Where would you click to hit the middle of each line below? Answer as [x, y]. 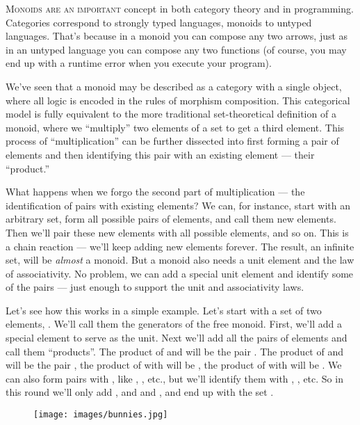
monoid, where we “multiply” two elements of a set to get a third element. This [175, 127]
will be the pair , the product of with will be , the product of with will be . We [174, 365]
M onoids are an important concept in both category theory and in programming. [180, 8]
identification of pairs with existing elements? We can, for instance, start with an [178, 205]
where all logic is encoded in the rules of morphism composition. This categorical [178, 100]
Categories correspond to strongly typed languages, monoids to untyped [159, 22]
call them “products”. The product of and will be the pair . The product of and [174, 351]
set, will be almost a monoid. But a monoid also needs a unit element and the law [180, 260]
